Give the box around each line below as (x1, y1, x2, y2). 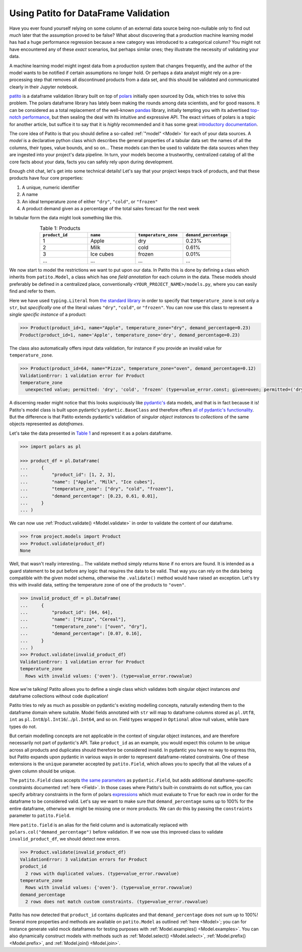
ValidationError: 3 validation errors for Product (20, 856, 148, 862)
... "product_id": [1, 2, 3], (20, 472, 116, 478)
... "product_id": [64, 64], (20, 610, 113, 615)
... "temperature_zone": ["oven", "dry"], (20, 623, 148, 629)
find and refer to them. (9, 288, 56, 294)
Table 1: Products (39, 224, 81, 231)
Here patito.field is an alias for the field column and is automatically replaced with (9, 822, 188, 828)
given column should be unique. (9, 768, 76, 774)
